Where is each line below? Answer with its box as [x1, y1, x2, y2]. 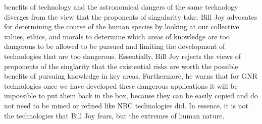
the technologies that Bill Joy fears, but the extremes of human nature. [4, 110, 225, 120]
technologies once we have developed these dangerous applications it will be [4, 80, 238, 91]
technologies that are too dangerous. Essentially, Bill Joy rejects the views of [4, 50, 241, 61]
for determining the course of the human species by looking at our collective [4, 21, 239, 32]
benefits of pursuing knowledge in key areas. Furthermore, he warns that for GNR [4, 71, 257, 81]
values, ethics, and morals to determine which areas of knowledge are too [4, 31, 230, 41]
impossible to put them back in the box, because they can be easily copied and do [4, 90, 258, 101]
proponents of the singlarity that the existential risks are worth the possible [4, 60, 238, 71]
